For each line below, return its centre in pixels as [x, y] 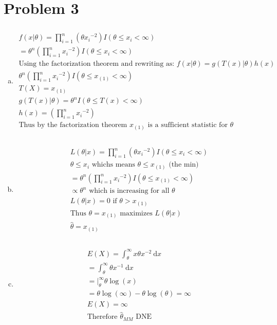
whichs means [113, 165]
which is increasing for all [129, 191]
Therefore [102, 317]
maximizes [136, 213]
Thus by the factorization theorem [73, 125]
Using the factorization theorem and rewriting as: [97, 64]
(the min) [184, 165]
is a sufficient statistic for [188, 125]
